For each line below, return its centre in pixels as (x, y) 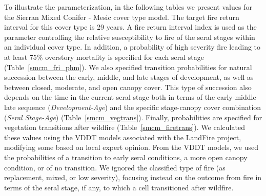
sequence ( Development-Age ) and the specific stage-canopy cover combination (140, 107)
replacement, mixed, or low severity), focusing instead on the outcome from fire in (133, 177)
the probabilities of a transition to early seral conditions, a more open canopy (126, 157)
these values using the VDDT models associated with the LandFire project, (123, 137)
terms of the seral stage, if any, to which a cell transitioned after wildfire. (119, 187)
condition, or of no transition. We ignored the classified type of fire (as (115, 167)
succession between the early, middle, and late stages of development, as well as (129, 77)
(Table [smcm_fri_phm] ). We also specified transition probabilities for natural (128, 67)
